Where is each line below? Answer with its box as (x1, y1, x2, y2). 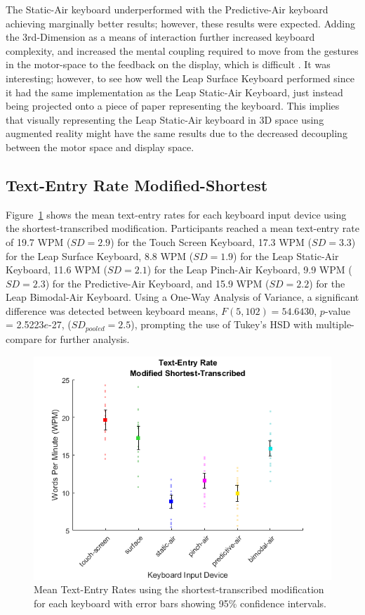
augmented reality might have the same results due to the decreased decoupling (6, 126, 347, 141)
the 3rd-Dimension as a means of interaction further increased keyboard (6, 30, 315, 44)
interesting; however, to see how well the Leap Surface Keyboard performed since (6, 70, 354, 85)
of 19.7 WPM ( (6, 234, 71, 249)
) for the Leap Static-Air (233, 248, 339, 263)
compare (6, 331, 42, 346)
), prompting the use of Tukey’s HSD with (131, 317, 313, 332)
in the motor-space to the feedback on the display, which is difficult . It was (6, 57, 331, 72)
